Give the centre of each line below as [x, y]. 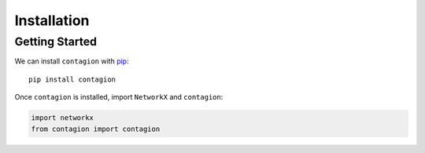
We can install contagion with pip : [72, 61]
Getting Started [56, 42]
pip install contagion [72, 79]
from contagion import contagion [96, 129]
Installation [52, 20]
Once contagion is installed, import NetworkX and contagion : [119, 97]
